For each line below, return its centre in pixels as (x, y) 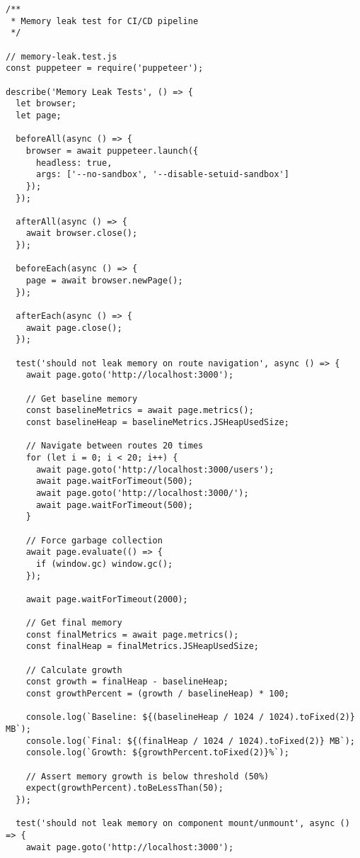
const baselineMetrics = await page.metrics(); (140, 411)
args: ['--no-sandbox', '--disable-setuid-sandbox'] (162, 175)
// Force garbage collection (94, 540)
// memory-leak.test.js (62, 56)
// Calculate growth (74, 670)
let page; (39, 115)
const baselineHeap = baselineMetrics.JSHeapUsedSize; (157, 422)
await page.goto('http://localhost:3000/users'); (155, 469)
